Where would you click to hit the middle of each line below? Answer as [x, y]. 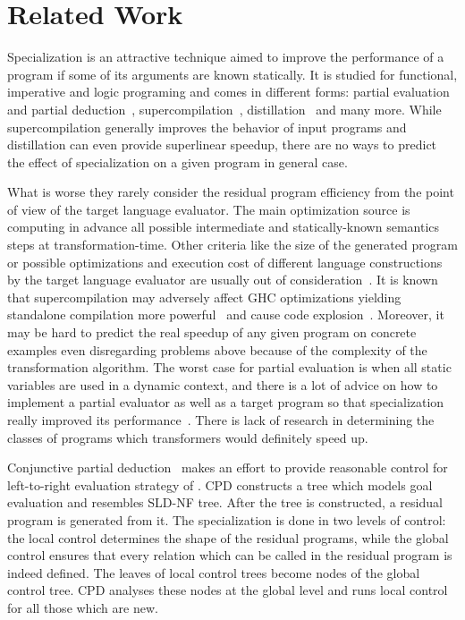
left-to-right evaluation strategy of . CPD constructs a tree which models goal [220, 484]
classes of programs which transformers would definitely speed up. [188, 437]
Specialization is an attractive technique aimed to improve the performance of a [226, 57]
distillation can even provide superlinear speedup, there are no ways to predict [222, 144]
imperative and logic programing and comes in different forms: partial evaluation [228, 92]
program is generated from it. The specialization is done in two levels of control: [227, 519]
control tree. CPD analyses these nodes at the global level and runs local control [228, 590]
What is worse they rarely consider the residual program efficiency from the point [231, 192]
